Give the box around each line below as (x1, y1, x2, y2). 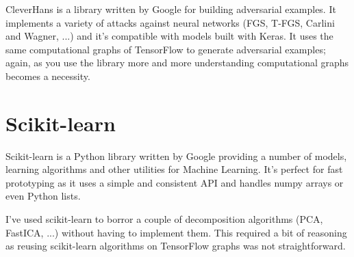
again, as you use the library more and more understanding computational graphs (5, 55, 349, 70)
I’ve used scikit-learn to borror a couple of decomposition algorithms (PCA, (5, 212, 323, 226)
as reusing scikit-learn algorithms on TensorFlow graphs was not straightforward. (5, 239, 346, 253)
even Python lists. (5, 189, 81, 203)
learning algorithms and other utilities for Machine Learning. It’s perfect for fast (5, 162, 343, 176)
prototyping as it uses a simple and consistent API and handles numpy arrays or (5, 175, 344, 189)
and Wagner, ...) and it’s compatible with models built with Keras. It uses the (5, 29, 333, 43)
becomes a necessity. (5, 68, 90, 83)
